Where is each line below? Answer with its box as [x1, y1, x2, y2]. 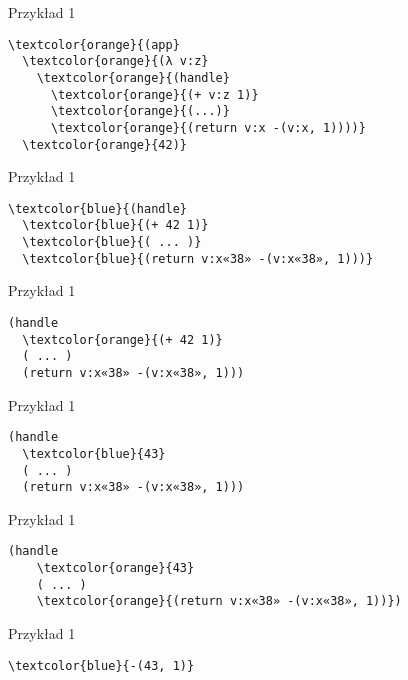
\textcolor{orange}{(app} [8, 37, 180, 52]
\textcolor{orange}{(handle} [36, 70, 230, 85]
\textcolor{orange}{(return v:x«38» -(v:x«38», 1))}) [36, 594, 402, 609]
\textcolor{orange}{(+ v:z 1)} [50, 87, 259, 102]
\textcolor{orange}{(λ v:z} [22, 54, 209, 69]
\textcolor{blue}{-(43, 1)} [8, 658, 195, 673]
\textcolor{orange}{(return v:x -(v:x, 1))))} [50, 120, 366, 135]
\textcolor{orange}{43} [36, 561, 195, 576]
